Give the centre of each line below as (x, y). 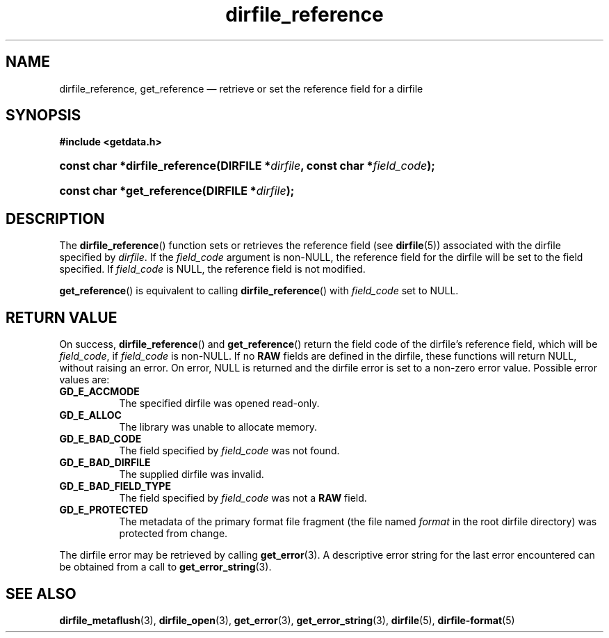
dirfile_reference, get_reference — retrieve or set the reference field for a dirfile (241, 88)
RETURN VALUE (62, 317)
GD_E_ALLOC (90, 415)
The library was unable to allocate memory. (218, 427)
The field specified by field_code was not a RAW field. (243, 498)
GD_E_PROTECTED (104, 510)
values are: (84, 380)
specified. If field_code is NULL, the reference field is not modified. (212, 269)
